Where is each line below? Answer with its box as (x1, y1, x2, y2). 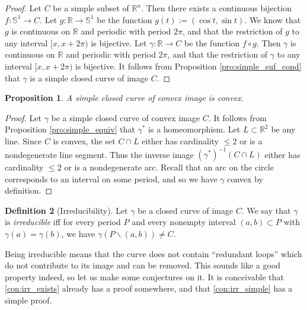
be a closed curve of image (137, 204, 234, 216)
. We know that (244, 13, 301, 26)
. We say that (241, 204, 291, 216)
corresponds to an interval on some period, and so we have (5, 172, 218, 185)
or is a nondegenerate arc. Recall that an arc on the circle (64, 161, 274, 173)
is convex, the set (53, 134, 116, 147)
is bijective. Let (91, 36, 147, 49)
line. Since (5, 134, 42, 147)
